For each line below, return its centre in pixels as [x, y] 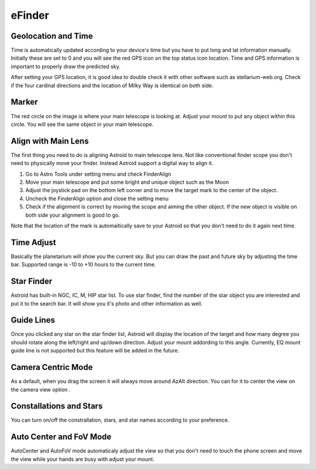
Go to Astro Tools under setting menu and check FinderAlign [98, 174]
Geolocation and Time [52, 36]
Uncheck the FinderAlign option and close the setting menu [97, 198]
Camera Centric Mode [52, 367]
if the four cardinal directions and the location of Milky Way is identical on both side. [112, 85]
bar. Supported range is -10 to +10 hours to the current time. [83, 265]
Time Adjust [34, 242]
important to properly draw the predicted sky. [66, 66]
